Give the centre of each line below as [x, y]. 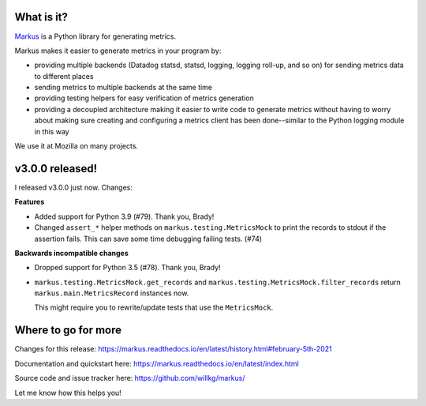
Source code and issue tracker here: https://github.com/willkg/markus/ [130, 378]
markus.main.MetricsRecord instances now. [112, 293]
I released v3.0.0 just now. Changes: [74, 187]
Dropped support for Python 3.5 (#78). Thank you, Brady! [127, 268]
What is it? [41, 17]
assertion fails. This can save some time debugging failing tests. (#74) [148, 239]
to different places [64, 76]
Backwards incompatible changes [72, 253]
